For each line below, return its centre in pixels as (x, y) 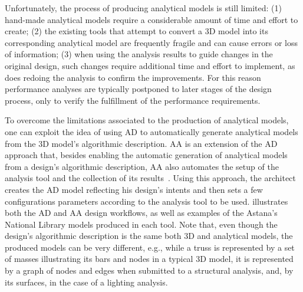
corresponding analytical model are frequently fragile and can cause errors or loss (151, 42)
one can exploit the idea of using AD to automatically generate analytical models (151, 131)
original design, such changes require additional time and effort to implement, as (150, 65)
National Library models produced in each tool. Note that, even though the (141, 224)
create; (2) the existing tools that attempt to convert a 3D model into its (136, 31)
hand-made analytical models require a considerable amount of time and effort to (151, 19)
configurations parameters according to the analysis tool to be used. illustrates (146, 201)
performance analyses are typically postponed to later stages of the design (138, 89)
